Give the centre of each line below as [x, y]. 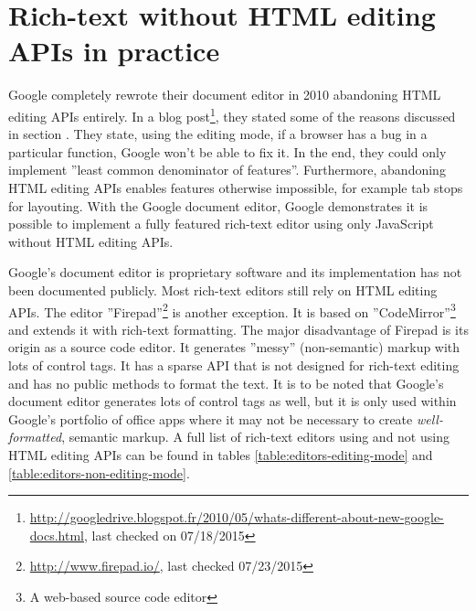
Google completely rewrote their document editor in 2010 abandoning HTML [225, 95]
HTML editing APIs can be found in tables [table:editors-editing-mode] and [221, 454]
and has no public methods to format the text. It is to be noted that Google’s [226, 383]
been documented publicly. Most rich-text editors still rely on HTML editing [223, 289]
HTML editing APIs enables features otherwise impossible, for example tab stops [236, 187]
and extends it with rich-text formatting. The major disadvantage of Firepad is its [238, 329]
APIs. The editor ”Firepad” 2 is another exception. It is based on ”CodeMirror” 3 [232, 310]
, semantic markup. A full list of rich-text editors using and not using [255, 437]
